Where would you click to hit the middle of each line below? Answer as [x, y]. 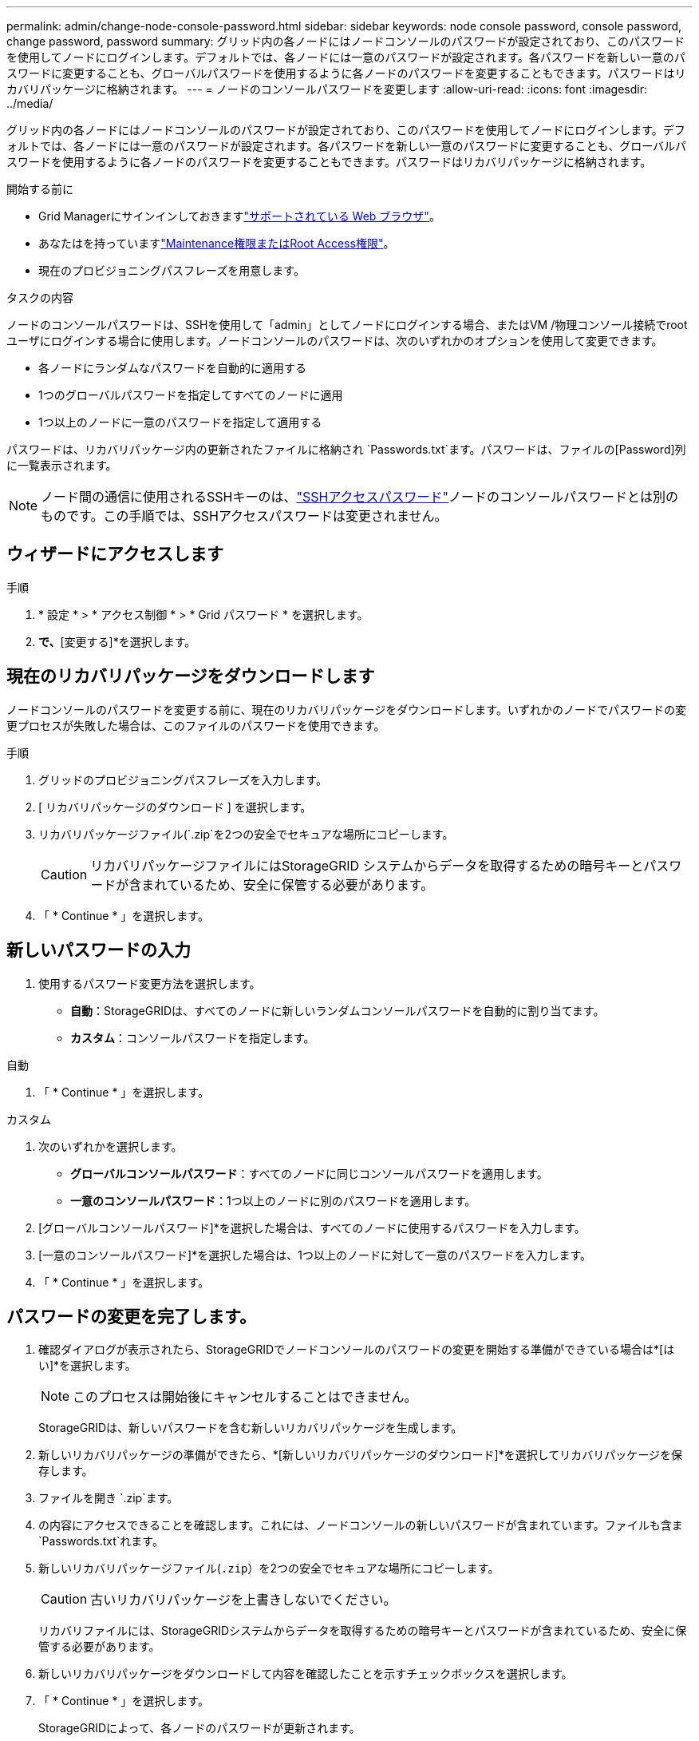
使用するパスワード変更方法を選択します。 [150, 983]
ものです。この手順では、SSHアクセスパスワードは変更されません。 [244, 516]
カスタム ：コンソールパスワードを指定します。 [193, 1037]
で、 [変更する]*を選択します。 [117, 641]
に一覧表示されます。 [62, 465]
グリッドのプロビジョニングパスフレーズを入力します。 [183, 779]
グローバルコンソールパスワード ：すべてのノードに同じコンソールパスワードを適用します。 [309, 1173]
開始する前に [40, 189]
